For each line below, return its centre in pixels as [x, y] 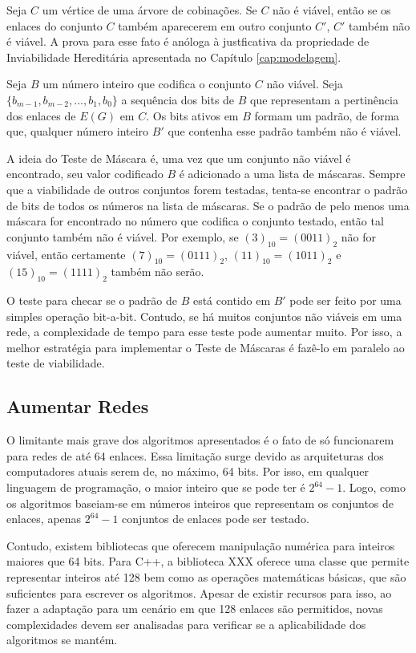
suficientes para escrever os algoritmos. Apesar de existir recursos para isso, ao [199, 592]
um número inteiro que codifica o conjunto [147, 84]
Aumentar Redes [78, 406]
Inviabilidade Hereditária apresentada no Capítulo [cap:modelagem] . [174, 57]
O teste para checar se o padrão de [92, 300]
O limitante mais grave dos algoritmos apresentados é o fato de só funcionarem [200, 440]
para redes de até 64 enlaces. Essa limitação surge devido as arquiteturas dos [195, 455]
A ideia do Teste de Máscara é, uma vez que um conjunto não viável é [179, 158]
